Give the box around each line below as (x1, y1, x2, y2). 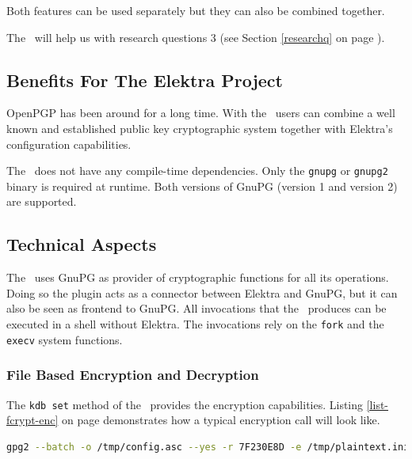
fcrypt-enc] (6, 412, 59, 428)
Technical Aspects (6, 232, 157, 256)
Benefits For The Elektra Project (6, 67, 283, 92)
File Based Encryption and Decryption (6, 365, 259, 385)
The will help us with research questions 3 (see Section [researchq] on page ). (6, 28, 385, 45)
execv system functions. (6, 331, 123, 347)
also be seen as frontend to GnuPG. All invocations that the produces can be (6, 300, 387, 317)
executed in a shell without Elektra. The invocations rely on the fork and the (6, 316, 384, 332)
